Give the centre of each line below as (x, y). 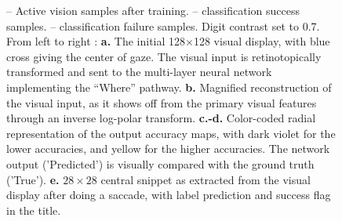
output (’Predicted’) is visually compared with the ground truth (160, 163)
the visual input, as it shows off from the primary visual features (162, 102)
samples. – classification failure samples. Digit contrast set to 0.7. (163, 25)
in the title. (34, 210)
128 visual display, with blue (262, 41)
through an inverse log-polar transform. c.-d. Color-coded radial (161, 118)
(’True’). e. (33, 179)
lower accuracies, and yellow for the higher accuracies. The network (168, 149)
